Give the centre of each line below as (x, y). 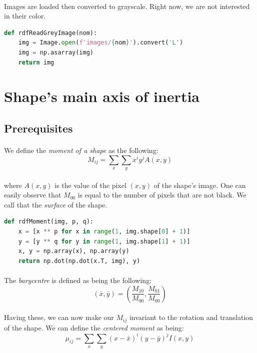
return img (36, 62)
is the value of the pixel (90, 185)
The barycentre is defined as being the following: (78, 280)
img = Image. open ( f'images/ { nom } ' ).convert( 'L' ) (101, 43)
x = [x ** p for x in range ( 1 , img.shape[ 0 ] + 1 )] (104, 231)
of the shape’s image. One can (200, 185)
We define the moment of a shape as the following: (81, 150)
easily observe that (33, 195)
